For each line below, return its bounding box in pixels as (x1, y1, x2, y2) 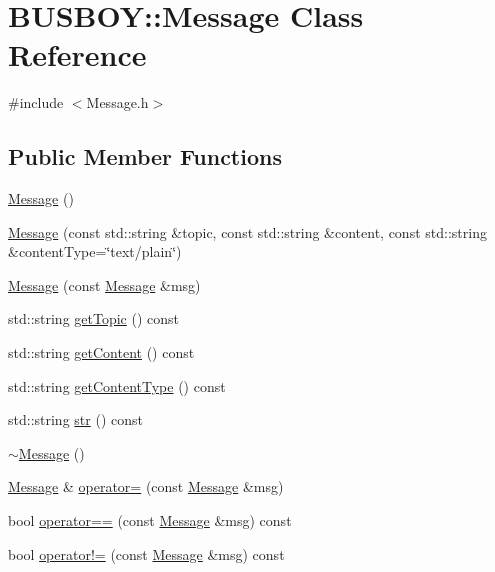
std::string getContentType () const (8, 375, 226, 396)
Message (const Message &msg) (8, 274, 201, 295)
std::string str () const (8, 409, 143, 430)
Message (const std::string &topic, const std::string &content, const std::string (8, 221, 487, 242)
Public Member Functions (8, 141, 282, 172)
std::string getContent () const (8, 342, 195, 363)
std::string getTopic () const (8, 308, 180, 329)
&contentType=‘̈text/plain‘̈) (8, 241, 182, 262)
